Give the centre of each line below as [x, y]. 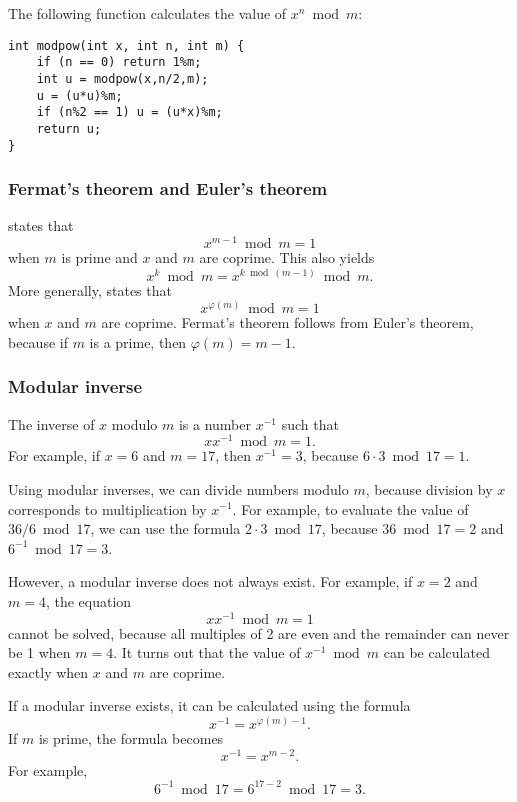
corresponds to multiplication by [107, 508]
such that [310, 423]
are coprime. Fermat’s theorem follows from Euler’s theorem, [287, 322]
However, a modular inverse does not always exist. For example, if [210, 581]
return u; [69, 128]
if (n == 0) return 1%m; [119, 62]
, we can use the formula [165, 528]
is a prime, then [138, 341]
